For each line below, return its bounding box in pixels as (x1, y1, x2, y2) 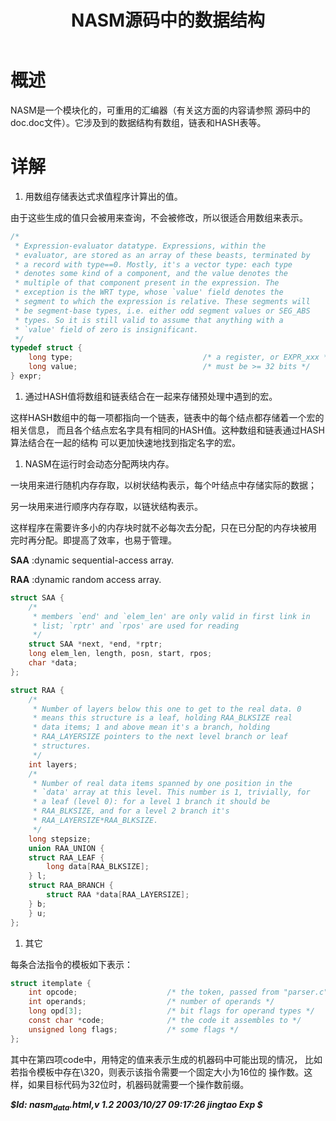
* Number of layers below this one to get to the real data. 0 (32, 704, 302, 714)
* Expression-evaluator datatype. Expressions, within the (14, 241, 267, 251)
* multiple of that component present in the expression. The (14, 278, 280, 288)
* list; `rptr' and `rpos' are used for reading (32, 621, 240, 631)
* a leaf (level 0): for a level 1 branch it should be (32, 797, 271, 807)
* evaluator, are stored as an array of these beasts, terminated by (14, 250, 311, 260)
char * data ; (28, 658, 78, 668)
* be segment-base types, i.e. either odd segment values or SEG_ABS (14, 306, 311, 316)
